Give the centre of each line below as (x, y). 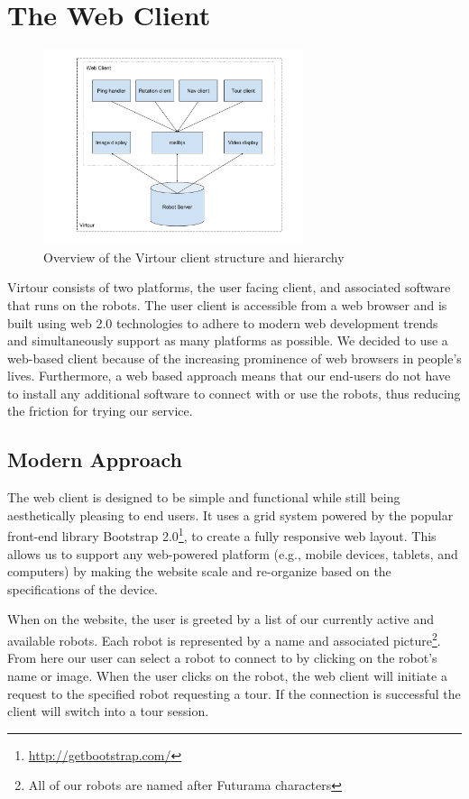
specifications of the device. (83, 588)
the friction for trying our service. (100, 411)
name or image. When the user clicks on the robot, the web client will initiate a (227, 675)
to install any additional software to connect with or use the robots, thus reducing (234, 393)
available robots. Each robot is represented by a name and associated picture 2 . (224, 639)
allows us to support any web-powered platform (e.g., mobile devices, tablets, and (233, 553)
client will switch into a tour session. (108, 711)
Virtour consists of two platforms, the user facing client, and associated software (229, 287)
